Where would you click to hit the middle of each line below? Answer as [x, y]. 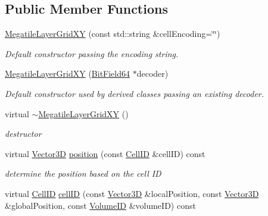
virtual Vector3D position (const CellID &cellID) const [105, 153]
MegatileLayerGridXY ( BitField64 [68, 73]
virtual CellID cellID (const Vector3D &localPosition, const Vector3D [132, 193]
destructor [23, 134]
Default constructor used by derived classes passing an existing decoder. [135, 93]
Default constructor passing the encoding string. [92, 53]
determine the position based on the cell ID [83, 173]
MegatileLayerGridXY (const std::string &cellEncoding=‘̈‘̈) [113, 34]
